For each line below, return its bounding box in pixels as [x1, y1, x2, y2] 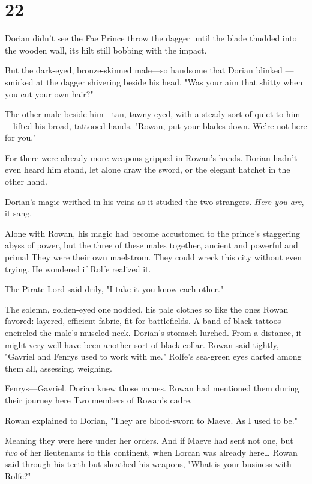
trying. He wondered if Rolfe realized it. [5, 262, 151, 275]
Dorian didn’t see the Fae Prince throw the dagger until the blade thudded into [5, 32, 297, 44]
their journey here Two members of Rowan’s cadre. [5, 393, 193, 406]
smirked [5, 75, 34, 88]
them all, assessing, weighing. [5, 361, 112, 374]
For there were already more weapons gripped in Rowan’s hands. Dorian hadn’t [5, 151, 298, 164]
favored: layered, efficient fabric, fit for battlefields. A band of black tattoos [5, 314, 281, 327]
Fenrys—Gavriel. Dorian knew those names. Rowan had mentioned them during [5, 382, 299, 394]
